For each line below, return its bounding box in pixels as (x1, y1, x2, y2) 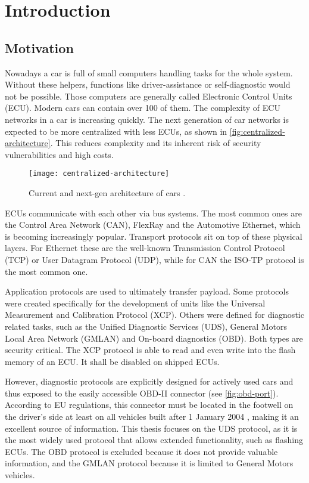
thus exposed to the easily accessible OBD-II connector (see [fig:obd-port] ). (5, 386, 279, 399)
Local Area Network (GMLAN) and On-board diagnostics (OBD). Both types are (5, 332, 303, 344)
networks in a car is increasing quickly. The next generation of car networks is (5, 113, 289, 125)
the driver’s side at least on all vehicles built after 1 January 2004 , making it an (5, 410, 299, 423)
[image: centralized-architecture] (29, 169, 170, 178)
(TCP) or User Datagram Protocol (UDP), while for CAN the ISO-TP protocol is (5, 253, 304, 265)
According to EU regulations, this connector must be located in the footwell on (5, 398, 294, 411)
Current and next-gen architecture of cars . (29, 186, 186, 199)
